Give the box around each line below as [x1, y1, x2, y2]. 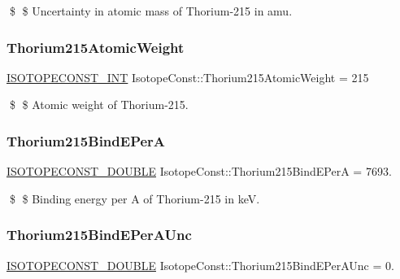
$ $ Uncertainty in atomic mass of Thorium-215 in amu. [9, 2, 293, 19]
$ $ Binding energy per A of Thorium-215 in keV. [9, 190, 260, 207]
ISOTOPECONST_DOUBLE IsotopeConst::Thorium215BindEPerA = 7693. [7, 163, 392, 180]
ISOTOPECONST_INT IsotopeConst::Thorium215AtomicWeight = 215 [7, 68, 369, 85]
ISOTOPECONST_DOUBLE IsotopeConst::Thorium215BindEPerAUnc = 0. [7, 256, 394, 273]
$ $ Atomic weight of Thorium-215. [9, 96, 189, 113]
